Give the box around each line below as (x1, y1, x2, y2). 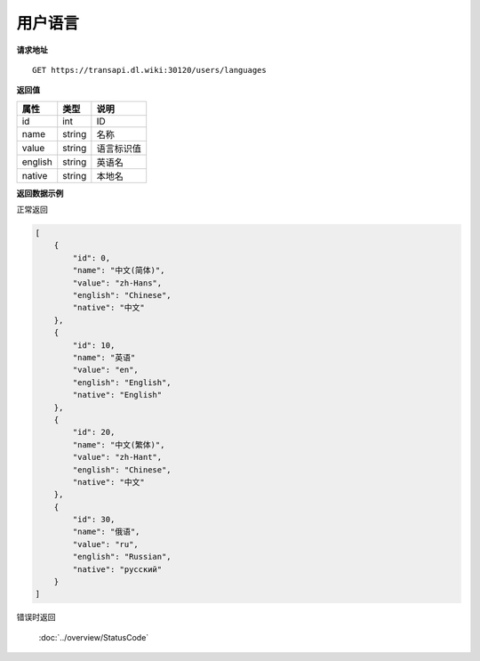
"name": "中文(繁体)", (72, 439, 165, 449)
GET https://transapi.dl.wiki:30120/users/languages (32, 65, 267, 75)
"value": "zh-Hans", (72, 278, 163, 288)
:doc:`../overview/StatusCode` (38, 632, 149, 642)
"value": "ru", (72, 539, 140, 549)
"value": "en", (72, 365, 140, 375)
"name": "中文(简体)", (72, 265, 165, 276)
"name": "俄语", (72, 527, 140, 537)
